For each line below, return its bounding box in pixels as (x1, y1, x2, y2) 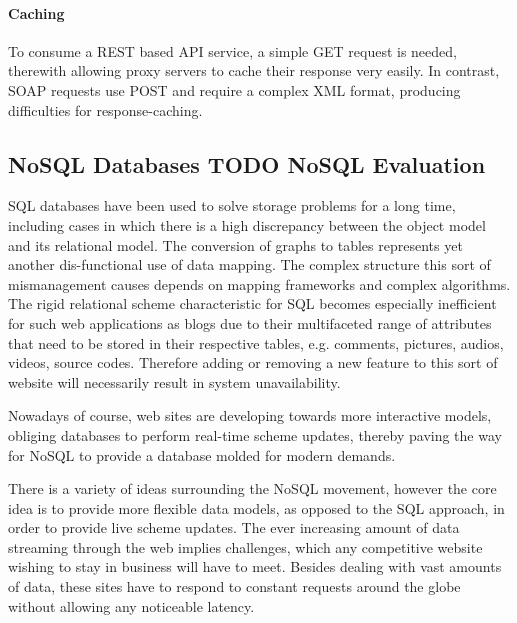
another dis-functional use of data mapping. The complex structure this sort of (8, 254, 491, 275)
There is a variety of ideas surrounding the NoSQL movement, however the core (8, 478, 497, 499)
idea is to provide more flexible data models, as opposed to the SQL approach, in (8, 497, 505, 518)
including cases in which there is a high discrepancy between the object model (8, 214, 486, 235)
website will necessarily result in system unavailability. (8, 371, 341, 392)
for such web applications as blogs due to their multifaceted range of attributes (8, 312, 492, 333)
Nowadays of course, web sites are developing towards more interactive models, (8, 405, 492, 426)
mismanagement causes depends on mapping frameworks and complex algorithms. (8, 273, 511, 294)
